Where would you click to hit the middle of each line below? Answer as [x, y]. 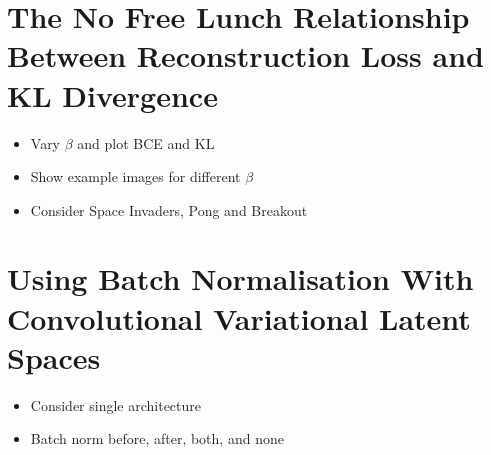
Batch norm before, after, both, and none [157, 438]
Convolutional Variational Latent [239, 317]
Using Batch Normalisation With [240, 278]
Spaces [54, 356]
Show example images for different [135, 176]
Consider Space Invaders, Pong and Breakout [169, 209]
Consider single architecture [116, 404]
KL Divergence [112, 94]
